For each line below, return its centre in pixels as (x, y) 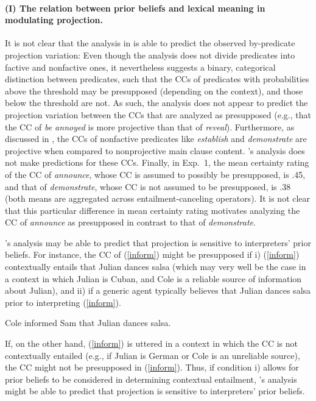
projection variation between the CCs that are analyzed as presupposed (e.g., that (158, 114)
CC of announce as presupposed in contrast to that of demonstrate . (130, 222)
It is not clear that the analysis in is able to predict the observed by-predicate (150, 43)
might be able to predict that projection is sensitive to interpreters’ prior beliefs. (155, 391)
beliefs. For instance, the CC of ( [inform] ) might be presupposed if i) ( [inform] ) (152, 254)
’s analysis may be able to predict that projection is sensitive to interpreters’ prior (158, 242)
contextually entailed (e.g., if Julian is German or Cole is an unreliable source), (153, 355)
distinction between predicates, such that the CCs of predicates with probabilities (157, 79)
